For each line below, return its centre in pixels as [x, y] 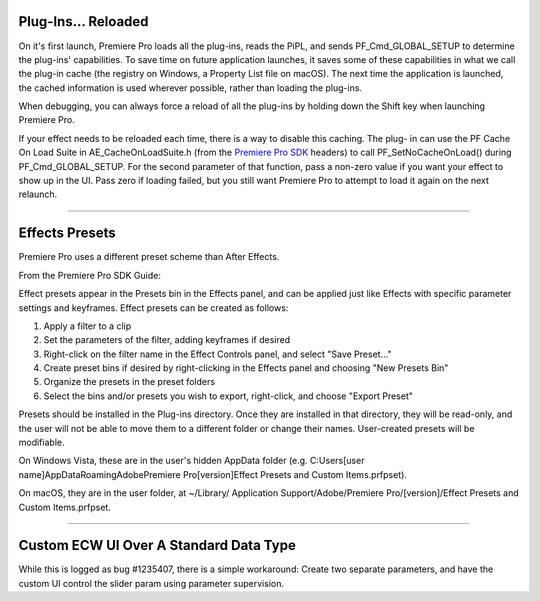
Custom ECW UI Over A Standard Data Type [157, 545]
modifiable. [41, 442]
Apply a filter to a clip [87, 326]
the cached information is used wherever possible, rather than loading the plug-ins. [190, 87]
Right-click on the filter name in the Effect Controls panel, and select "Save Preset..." [217, 354]
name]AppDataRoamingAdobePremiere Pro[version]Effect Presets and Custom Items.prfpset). [212, 474]
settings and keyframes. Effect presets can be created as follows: [153, 307]
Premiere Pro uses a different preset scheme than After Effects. [149, 257]
